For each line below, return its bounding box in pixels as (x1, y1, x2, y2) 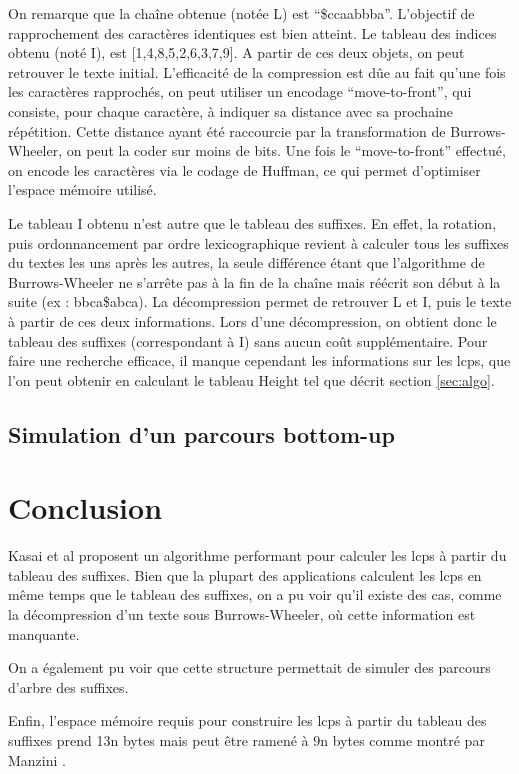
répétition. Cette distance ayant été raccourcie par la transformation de (8, 120, 446, 141)
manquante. (8, 623, 80, 644)
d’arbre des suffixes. (8, 676, 129, 697)
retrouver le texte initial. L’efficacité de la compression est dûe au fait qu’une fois (8, 61, 506, 82)
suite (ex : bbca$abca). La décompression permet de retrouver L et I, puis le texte (8, 291, 512, 312)
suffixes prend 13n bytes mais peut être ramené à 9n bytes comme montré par (8, 729, 485, 750)
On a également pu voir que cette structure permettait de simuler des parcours (8, 657, 491, 678)
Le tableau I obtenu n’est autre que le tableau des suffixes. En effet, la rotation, (8, 212, 497, 233)
